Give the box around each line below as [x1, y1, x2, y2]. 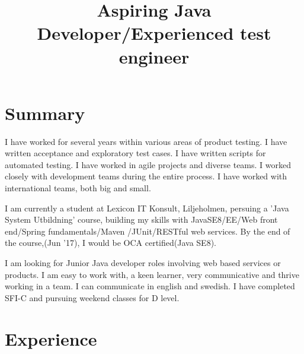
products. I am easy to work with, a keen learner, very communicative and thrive [5, 268, 299, 280]
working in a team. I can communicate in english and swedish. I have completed [5, 280, 295, 292]
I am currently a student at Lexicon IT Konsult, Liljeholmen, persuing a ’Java [5, 201, 289, 214]
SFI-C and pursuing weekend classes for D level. [5, 291, 180, 304]
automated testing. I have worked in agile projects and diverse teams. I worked [5, 158, 292, 170]
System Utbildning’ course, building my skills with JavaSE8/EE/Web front [5, 213, 278, 226]
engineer [119, 44, 190, 68]
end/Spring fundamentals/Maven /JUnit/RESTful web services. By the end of [5, 225, 290, 237]
